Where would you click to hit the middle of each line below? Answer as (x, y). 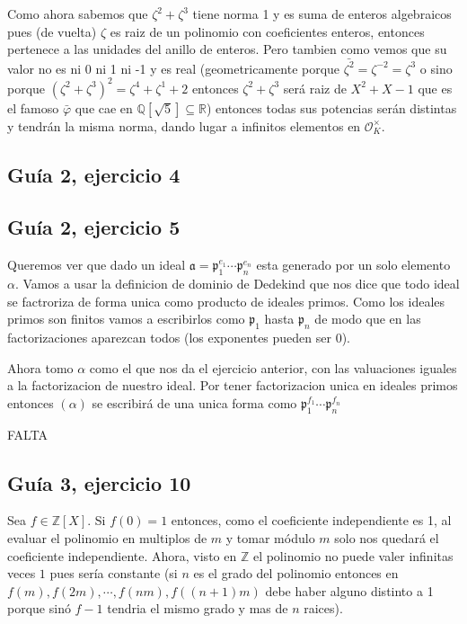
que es (435, 88)
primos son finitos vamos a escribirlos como (126, 319)
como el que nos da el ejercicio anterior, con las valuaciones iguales (273, 367)
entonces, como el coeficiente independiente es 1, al (311, 520)
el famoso (33, 107)
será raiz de (315, 88)
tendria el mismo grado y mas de (198, 608)
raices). (323, 608)
